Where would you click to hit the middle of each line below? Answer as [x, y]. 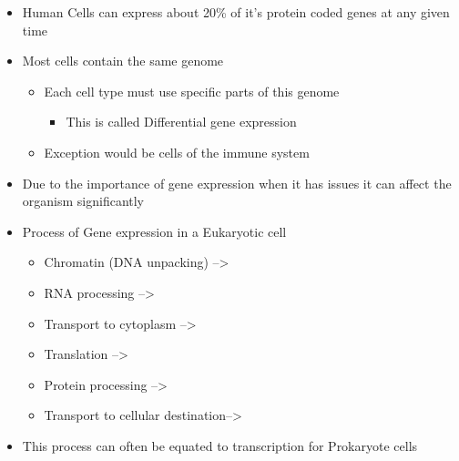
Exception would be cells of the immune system [177, 152]
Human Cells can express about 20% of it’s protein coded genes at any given [236, 12]
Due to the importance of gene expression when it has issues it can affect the [237, 183]
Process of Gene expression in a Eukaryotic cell [154, 231]
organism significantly [83, 201]
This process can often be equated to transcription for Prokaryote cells [220, 445]
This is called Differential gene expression [181, 122]
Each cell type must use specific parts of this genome [192, 91]
